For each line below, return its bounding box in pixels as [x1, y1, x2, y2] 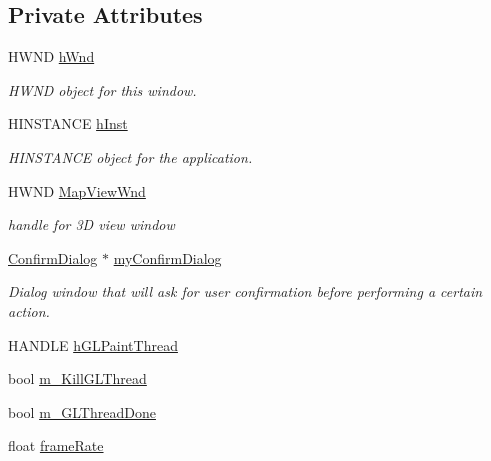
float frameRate [8, 435, 104, 456]
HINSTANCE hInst [8, 113, 128, 134]
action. [8, 300, 50, 321]
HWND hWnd [8, 46, 95, 67]
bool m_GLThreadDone [8, 401, 156, 422]
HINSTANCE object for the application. [8, 146, 253, 167]
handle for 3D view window [8, 214, 175, 235]
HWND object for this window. [8, 79, 197, 100]
